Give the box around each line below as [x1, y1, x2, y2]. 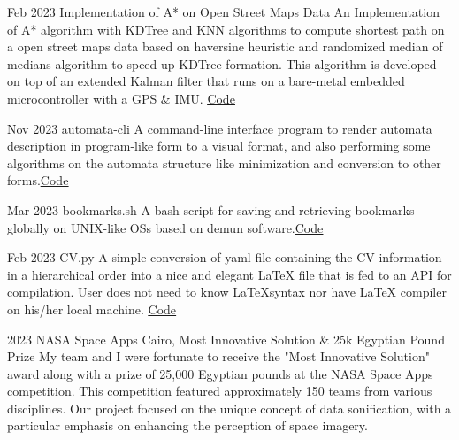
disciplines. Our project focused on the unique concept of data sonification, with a [7, 398, 452, 417]
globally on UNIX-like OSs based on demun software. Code [7, 218, 324, 236]
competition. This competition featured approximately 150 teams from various [7, 382, 432, 400]
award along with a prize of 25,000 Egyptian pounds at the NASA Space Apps [7, 364, 433, 382]
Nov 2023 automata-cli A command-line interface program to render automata [7, 119, 432, 137]
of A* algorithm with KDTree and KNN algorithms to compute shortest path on [7, 19, 445, 38]
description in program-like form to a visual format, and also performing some [7, 136, 431, 155]
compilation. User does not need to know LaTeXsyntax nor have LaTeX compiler [7, 282, 447, 301]
